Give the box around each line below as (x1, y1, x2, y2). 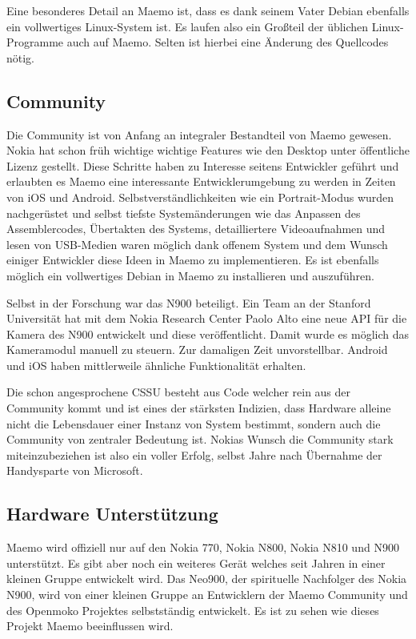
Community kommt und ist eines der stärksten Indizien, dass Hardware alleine (6, 400, 391, 416)
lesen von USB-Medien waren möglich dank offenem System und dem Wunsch (6, 235, 388, 252)
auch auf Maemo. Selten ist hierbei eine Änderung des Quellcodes (66, 34, 389, 50)
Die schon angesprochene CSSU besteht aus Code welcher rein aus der (6, 384, 351, 400)
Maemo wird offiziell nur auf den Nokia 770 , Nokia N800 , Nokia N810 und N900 (6, 539, 399, 556)
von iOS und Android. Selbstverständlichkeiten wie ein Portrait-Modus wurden (6, 188, 394, 205)
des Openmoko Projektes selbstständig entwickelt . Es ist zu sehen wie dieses (6, 601, 379, 618)
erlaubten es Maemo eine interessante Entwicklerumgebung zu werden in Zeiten (6, 173, 396, 190)
